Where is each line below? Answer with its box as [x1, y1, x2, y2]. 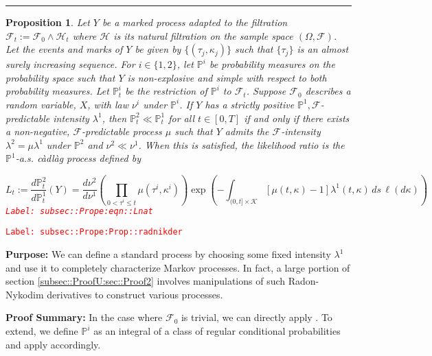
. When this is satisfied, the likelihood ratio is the [138, 137, 345, 152]
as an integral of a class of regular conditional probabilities [93, 324, 341, 338]
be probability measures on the [209, 57, 335, 71]
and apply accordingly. [5, 337, 101, 351]
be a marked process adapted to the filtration [102, 15, 288, 29]
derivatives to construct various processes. [47, 287, 223, 301]
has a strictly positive [205, 97, 295, 111]
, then [102, 110, 127, 125]
